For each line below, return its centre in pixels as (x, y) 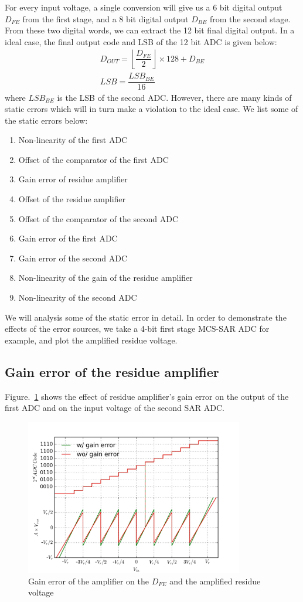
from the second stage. (250, 18)
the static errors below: (46, 120)
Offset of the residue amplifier (72, 199)
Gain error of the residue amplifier (112, 371)
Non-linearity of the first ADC (73, 140)
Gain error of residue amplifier (73, 179)
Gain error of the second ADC (73, 258)
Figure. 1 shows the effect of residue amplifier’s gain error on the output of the (147, 396)
